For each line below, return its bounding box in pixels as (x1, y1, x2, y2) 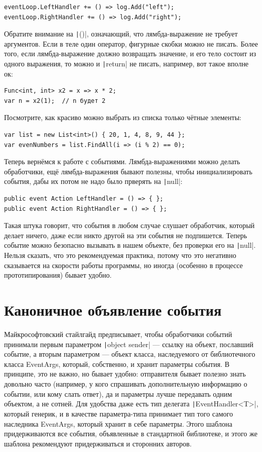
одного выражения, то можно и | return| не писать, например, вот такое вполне (4, 58, 249, 69)
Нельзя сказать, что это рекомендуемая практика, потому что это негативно (4, 250, 236, 260)
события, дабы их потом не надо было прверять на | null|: (4, 176, 183, 186)
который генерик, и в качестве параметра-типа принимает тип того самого (4, 408, 233, 419)
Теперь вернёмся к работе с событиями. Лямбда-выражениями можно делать (4, 156, 240, 167)
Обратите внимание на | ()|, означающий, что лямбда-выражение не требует (4, 28, 238, 39)
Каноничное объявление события (4, 299, 222, 320)
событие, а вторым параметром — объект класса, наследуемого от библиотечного (4, 349, 255, 359)
